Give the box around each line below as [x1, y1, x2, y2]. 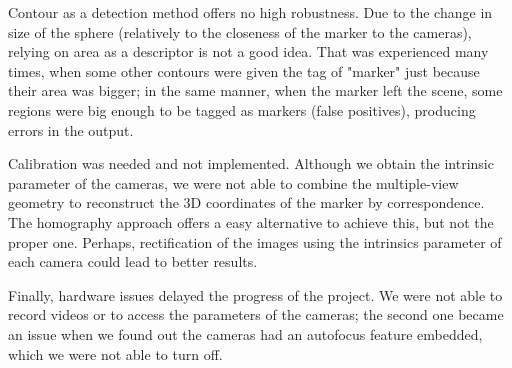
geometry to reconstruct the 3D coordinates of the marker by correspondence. [8, 192, 485, 213]
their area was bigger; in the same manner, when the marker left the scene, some [8, 80, 503, 101]
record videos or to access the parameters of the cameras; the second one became [8, 304, 504, 325]
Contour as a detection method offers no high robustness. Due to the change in [8, 2, 493, 22]
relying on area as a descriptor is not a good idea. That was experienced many [8, 41, 489, 62]
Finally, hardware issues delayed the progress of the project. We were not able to [8, 284, 503, 305]
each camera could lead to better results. [8, 251, 258, 272]
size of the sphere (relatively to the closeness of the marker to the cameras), [8, 21, 472, 42]
